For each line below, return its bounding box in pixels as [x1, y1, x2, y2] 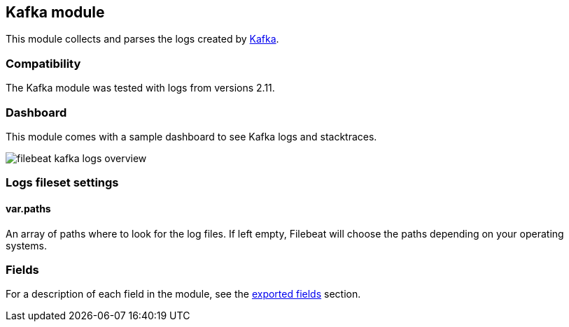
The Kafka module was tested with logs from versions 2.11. [6, 82, 275, 94]
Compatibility [6, 56, 81, 71]
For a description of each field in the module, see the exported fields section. [6, 288, 361, 300]
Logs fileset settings [6, 175, 119, 190]
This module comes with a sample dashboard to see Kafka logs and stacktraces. [6, 130, 377, 143]
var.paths [6, 202, 51, 215]
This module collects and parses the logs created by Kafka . [6, 33, 279, 45]
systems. [6, 239, 47, 252]
